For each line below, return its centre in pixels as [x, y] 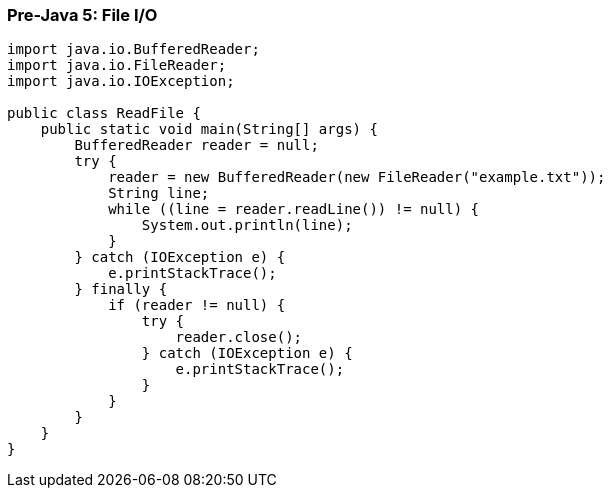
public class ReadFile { [104, 113]
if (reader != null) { [197, 305]
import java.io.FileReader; [117, 65]
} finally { [121, 289]
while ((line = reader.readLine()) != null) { [294, 209]
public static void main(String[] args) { [209, 129]
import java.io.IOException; [121, 81]
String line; [159, 193]
